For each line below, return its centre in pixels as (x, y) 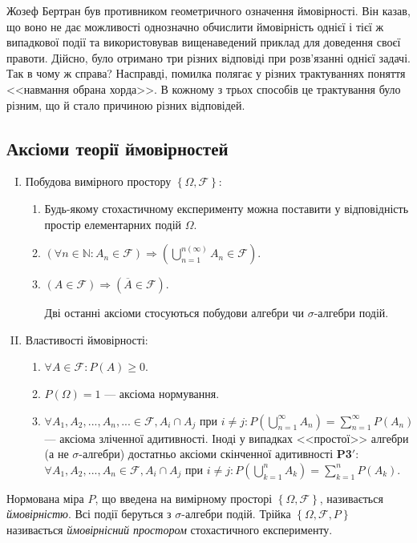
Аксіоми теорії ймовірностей (117, 148)
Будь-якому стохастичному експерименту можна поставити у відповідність (227, 208)
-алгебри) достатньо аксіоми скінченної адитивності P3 (215, 454)
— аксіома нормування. (162, 393)
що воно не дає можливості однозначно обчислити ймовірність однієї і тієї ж (195, 26)
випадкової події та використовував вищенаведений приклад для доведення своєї (204, 42)
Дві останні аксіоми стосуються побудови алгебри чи (174, 313)
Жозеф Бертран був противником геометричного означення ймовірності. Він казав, (208, 10)
